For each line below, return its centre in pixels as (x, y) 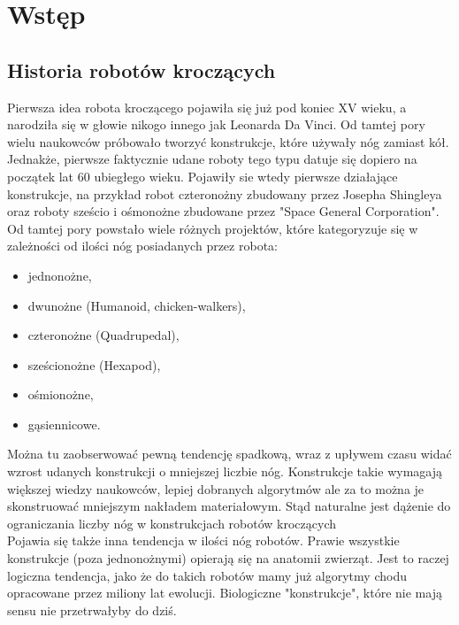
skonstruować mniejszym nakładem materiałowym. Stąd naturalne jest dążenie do (229, 506)
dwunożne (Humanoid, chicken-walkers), (137, 305)
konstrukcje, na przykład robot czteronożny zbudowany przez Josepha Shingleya (225, 193)
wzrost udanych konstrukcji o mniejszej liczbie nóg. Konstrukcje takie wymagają (225, 471)
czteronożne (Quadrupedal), (103, 335)
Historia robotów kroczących (142, 69)
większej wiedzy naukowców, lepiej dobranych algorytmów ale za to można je (216, 488)
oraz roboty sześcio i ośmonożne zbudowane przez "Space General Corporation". (223, 211)
